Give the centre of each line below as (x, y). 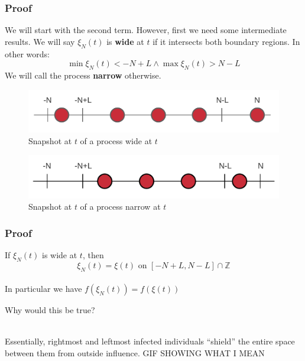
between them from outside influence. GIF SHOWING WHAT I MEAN (135, 352)
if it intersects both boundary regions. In (226, 41)
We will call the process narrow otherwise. (83, 75)
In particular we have (43, 289)
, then (93, 254)
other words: (27, 53)
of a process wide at (116, 140)
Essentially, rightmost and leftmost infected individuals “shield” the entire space (150, 341)
